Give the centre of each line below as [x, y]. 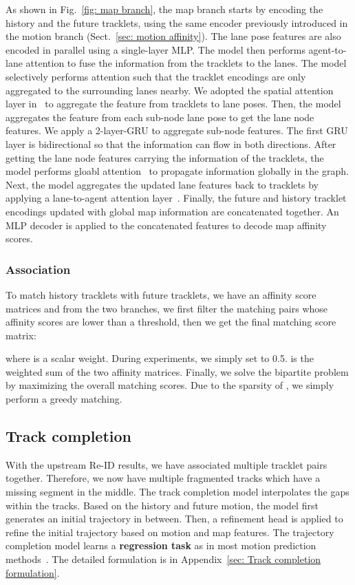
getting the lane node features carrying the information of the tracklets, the [165, 157]
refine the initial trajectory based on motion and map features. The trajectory [170, 532]
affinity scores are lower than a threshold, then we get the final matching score [171, 322]
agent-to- [327, 49]
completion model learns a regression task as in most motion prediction [161, 545]
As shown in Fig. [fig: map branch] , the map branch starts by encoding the [164, 9]
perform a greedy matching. [64, 399]
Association [38, 269]
